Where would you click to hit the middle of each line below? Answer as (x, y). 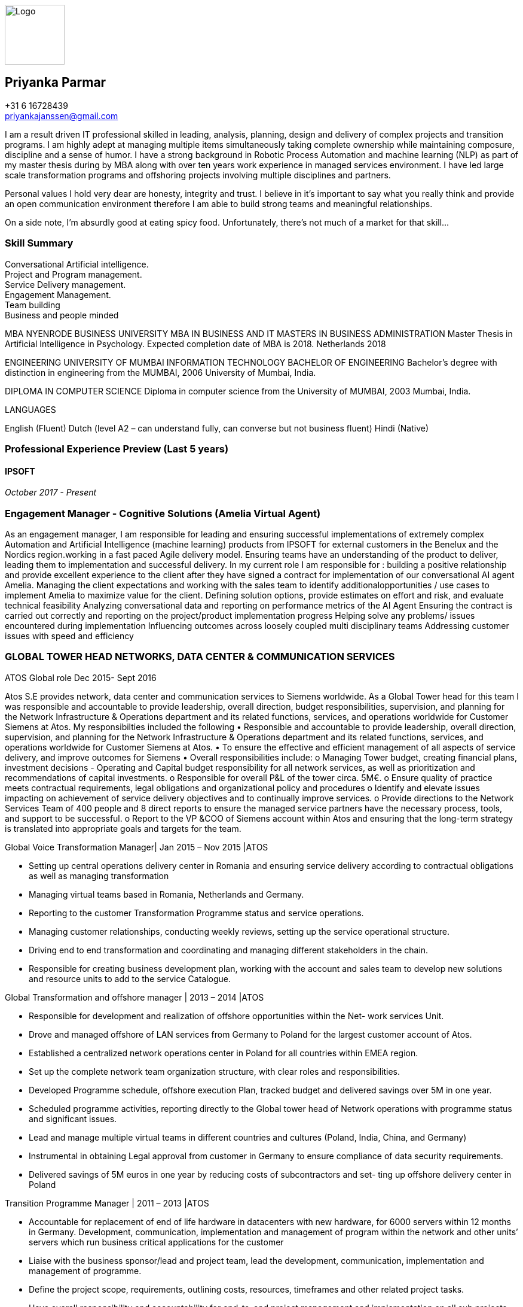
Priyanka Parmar (56, 83)
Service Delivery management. (65, 284)
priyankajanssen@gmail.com (62, 115)
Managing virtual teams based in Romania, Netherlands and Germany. (166, 894)
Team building (33, 305)
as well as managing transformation (99, 876)
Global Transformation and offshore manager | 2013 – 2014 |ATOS (134, 997)
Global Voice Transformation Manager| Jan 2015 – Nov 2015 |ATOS (137, 847)
